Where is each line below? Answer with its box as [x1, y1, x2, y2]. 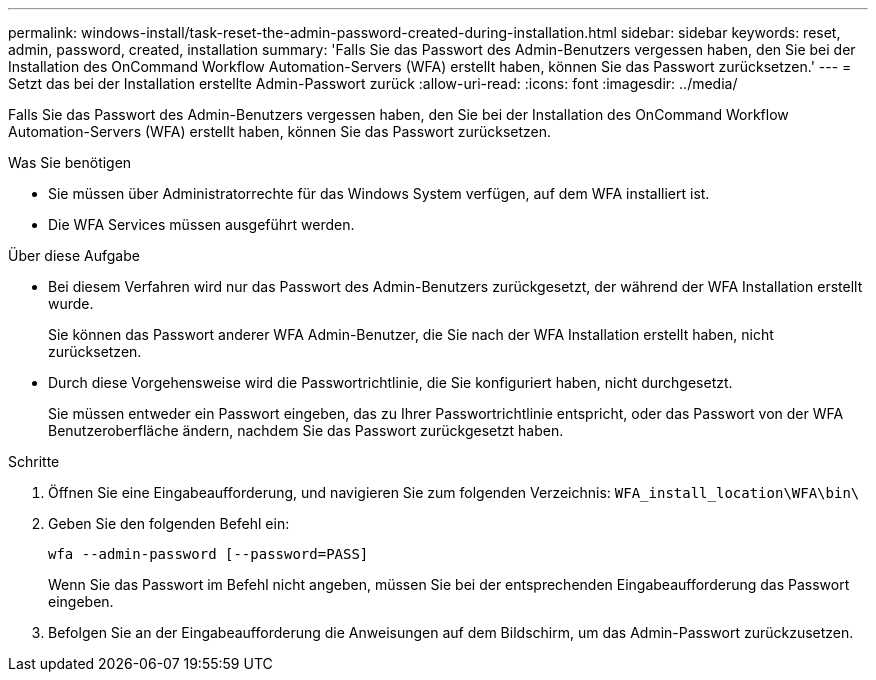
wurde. [48, 295, 94, 312]
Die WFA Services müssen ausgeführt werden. [48, 216, 355, 233]
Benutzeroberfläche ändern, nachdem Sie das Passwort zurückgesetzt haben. [48, 422, 564, 439]
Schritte [8, 453, 60, 470]
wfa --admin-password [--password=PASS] [48, 546, 369, 562]
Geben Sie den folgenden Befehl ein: [48, 515, 290, 532]
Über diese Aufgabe [8, 247, 140, 264]
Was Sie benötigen [8, 154, 132, 171]
